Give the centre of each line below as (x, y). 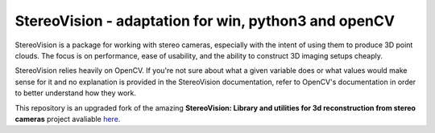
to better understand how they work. (76, 93)
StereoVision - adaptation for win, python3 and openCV (205, 21)
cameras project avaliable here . (68, 119)
